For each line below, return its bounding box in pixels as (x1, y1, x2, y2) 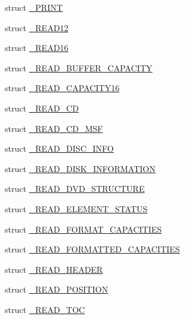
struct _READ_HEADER (5, 263, 103, 275)
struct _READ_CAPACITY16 (5, 82, 120, 94)
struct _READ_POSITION (5, 283, 108, 296)
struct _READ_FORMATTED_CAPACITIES (5, 243, 180, 255)
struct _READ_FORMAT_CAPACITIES (5, 222, 162, 235)
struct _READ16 (5, 41, 69, 54)
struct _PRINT (5, 1, 63, 13)
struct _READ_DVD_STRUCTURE (5, 182, 145, 195)
